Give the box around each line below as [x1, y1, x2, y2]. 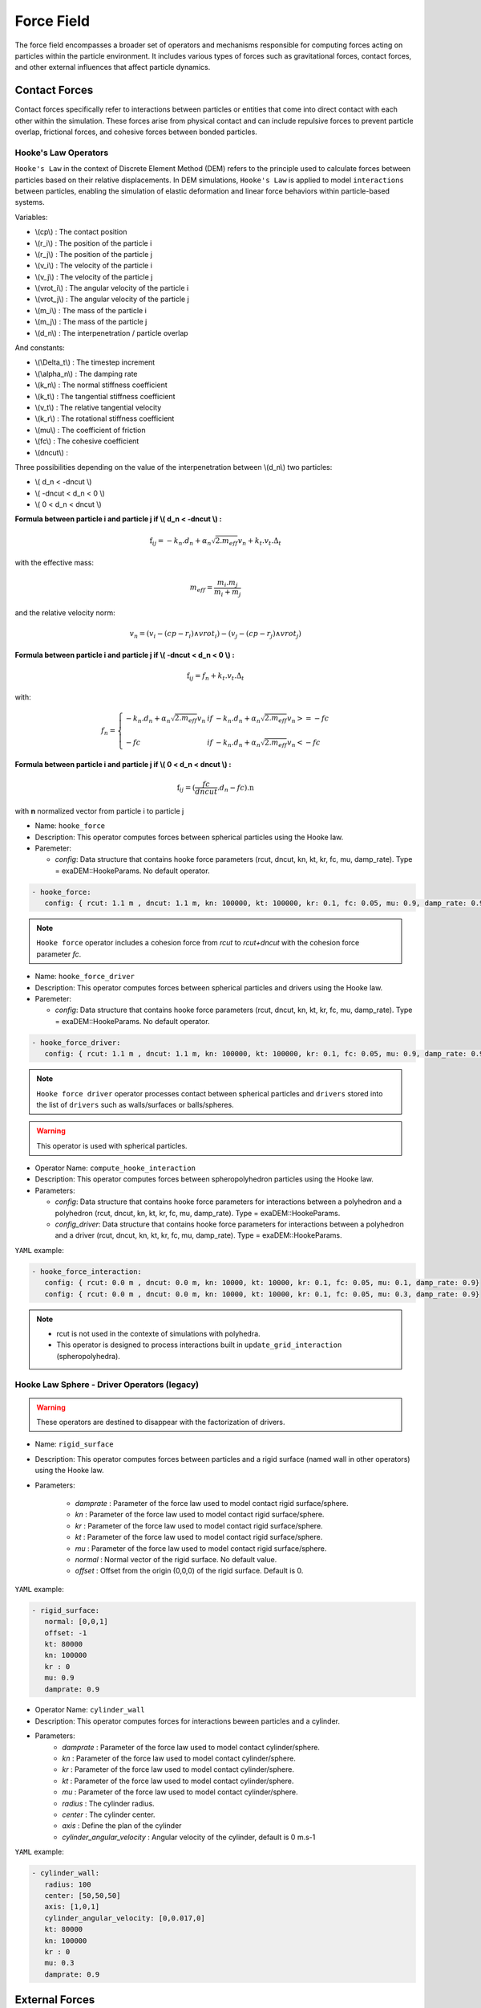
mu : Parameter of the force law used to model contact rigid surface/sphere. [75, 1543, 327, 1553]
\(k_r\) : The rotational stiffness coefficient [34, 414, 175, 423]
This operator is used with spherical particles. [36, 1141, 188, 1150]
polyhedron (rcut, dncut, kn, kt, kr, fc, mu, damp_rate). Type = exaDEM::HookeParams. [55, 1208, 341, 1218]
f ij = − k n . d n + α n [149, 536, 212, 547]
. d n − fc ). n [216, 783, 254, 794]
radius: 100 [44, 1879, 91, 1889]
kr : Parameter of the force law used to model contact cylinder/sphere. [62, 1765, 294, 1774]
